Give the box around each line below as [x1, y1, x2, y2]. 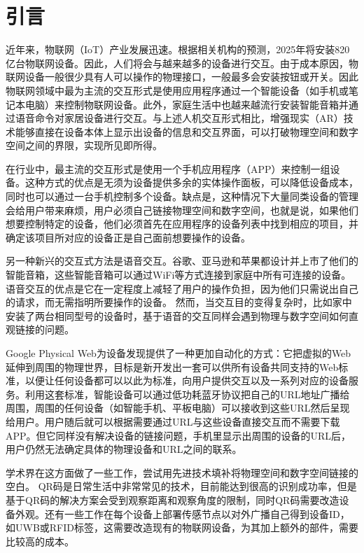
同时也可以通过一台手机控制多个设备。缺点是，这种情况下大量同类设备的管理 [6, 189, 358, 204]
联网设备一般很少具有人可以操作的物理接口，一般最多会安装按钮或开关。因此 [6, 69, 358, 84]
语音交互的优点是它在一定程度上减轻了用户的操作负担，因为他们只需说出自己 [6, 281, 358, 295]
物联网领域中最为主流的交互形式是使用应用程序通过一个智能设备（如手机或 [6, 83, 349, 97]
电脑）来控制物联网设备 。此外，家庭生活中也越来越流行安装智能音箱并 [24, 97, 349, 111]
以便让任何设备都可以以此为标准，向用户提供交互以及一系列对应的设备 [24, 373, 349, 388]
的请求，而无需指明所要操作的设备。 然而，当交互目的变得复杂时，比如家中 [6, 295, 352, 309]
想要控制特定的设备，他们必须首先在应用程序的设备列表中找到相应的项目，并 [6, 216, 358, 231]
